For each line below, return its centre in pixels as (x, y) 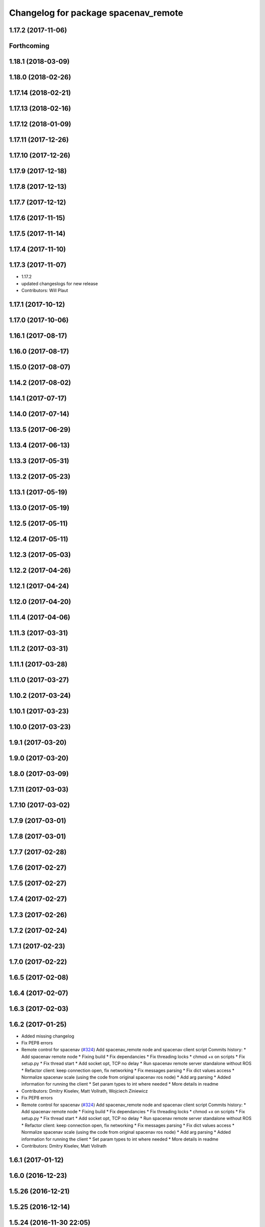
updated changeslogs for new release (60, 283)
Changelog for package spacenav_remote (96, 13)
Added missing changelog (48, 1036)
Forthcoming (29, 46)
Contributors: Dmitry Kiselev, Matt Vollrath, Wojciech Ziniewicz (85, 1091)
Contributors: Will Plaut (45, 291)
